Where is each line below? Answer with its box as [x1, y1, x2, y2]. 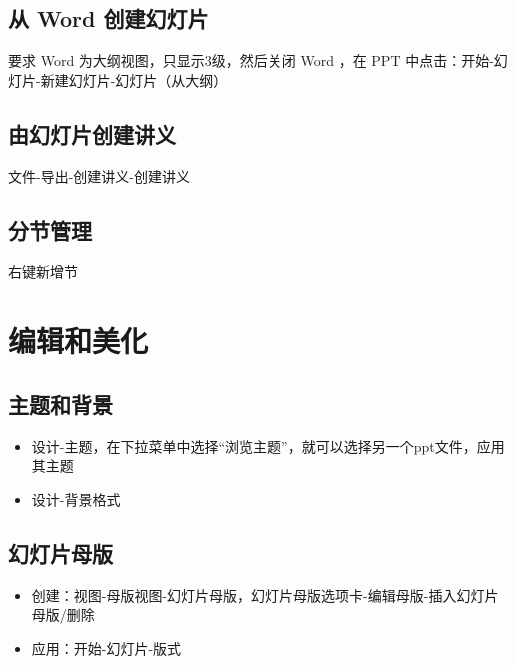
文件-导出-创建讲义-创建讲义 [8, 165, 190, 186]
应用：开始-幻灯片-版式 [31, 637, 182, 658]
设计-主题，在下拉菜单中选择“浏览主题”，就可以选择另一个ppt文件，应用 [31, 435, 505, 456]
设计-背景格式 [31, 488, 121, 509]
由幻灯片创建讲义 [8, 118, 176, 149]
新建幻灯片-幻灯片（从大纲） [40, 69, 228, 90]
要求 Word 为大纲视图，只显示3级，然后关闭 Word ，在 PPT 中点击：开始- [8, 50, 494, 71]
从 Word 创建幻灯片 [8, 3, 209, 34]
